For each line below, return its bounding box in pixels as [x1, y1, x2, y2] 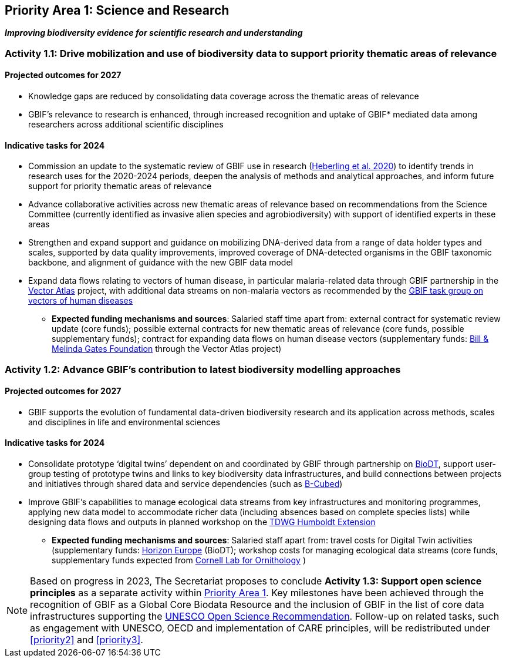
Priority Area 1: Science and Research [5, 3, 230, 18]
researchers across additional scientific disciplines [28, 119, 224, 130]
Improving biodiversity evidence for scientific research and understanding [5, 28, 303, 38]
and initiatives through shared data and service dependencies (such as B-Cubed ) [28, 479, 343, 489]
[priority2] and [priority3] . [30, 634, 143, 646]
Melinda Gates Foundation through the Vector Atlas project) [52, 344, 282, 354]
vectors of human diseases [28, 295, 133, 306]
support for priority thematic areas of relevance [28, 181, 212, 191]
